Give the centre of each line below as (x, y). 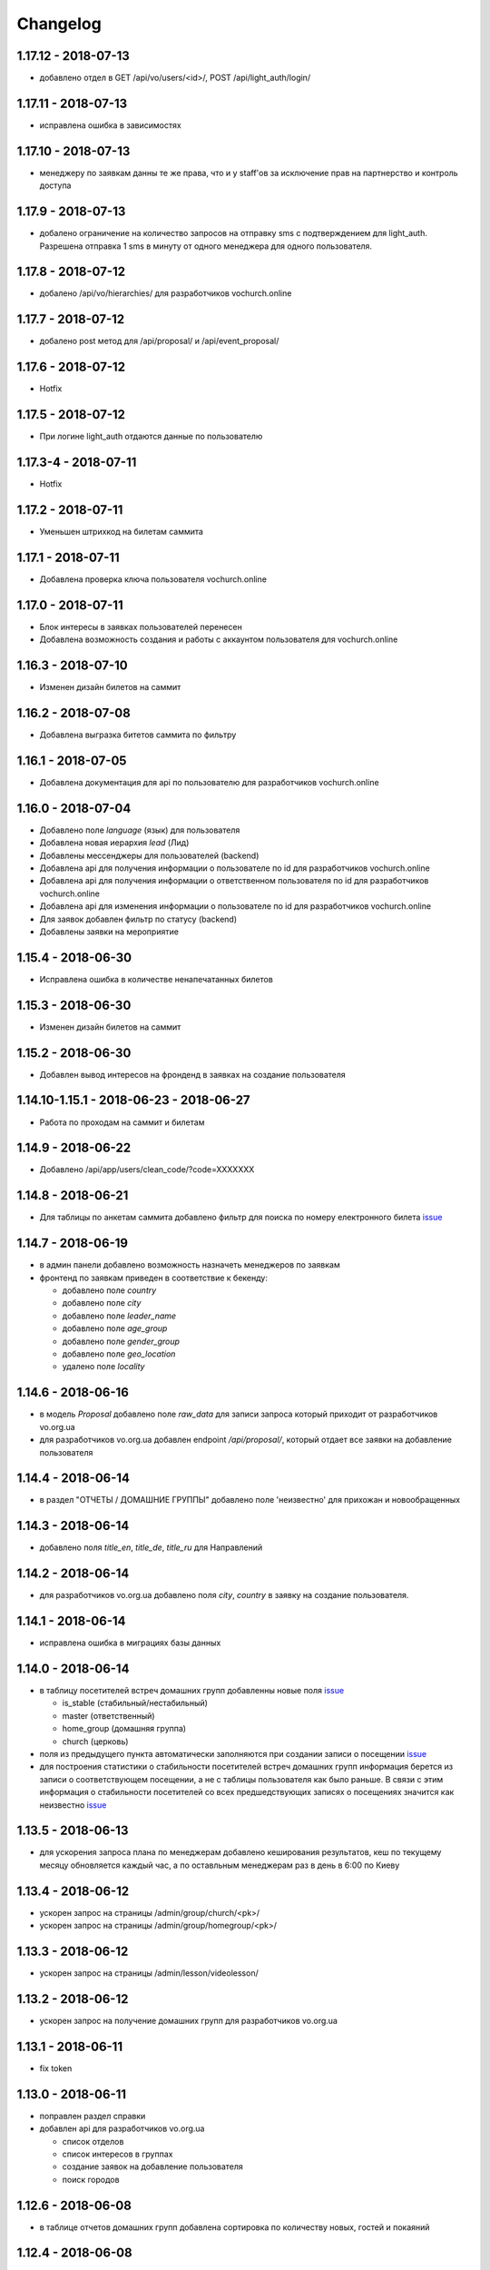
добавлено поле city (102, 1303)
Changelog (59, 24)
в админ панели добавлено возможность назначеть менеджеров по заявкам (190, 1265)
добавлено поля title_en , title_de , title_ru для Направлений (151, 1547)
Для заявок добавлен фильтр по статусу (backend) (138, 919)
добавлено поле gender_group (121, 1341)
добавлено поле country (109, 1290)
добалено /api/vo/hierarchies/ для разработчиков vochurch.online (166, 293)
